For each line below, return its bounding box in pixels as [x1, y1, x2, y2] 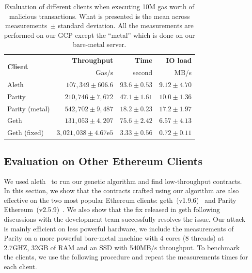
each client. [4, 261, 37, 271]
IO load [166, 55, 192, 65]
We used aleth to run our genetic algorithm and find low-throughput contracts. [4, 176, 242, 186]
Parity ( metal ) [7, 103, 50, 113]
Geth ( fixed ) [7, 127, 44, 137]
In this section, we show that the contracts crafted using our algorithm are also [4, 185, 239, 196]
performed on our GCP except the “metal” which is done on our [4, 30, 195, 40]
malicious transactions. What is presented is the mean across [9, 11, 190, 21]
